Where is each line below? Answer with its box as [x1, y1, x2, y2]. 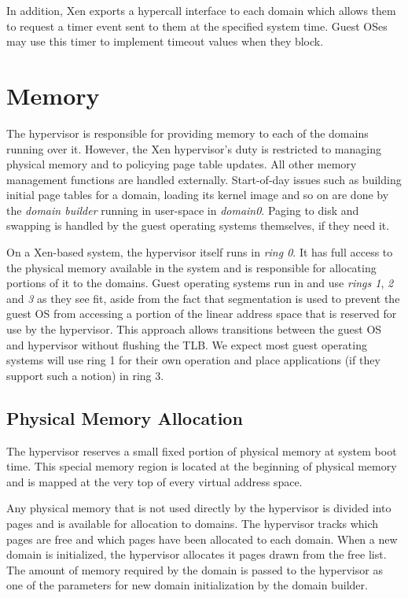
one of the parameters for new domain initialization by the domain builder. [6, 577, 368, 593]
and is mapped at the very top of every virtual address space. [6, 473, 303, 489]
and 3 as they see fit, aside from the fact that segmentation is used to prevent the [6, 290, 400, 306]
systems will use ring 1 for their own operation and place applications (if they [6, 352, 380, 368]
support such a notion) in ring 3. [6, 367, 164, 383]
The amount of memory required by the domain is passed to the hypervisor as [6, 561, 383, 578]
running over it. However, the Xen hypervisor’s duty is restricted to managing [6, 140, 381, 157]
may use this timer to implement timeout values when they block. [6, 33, 324, 50]
